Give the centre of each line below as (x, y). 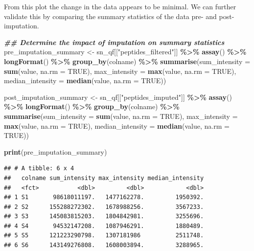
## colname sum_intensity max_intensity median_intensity (104, 178)
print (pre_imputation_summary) (56, 151)
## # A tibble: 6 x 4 (39, 169)
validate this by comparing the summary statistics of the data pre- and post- (119, 16)
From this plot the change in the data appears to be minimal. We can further (120, 6)
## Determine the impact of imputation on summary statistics (114, 42)
